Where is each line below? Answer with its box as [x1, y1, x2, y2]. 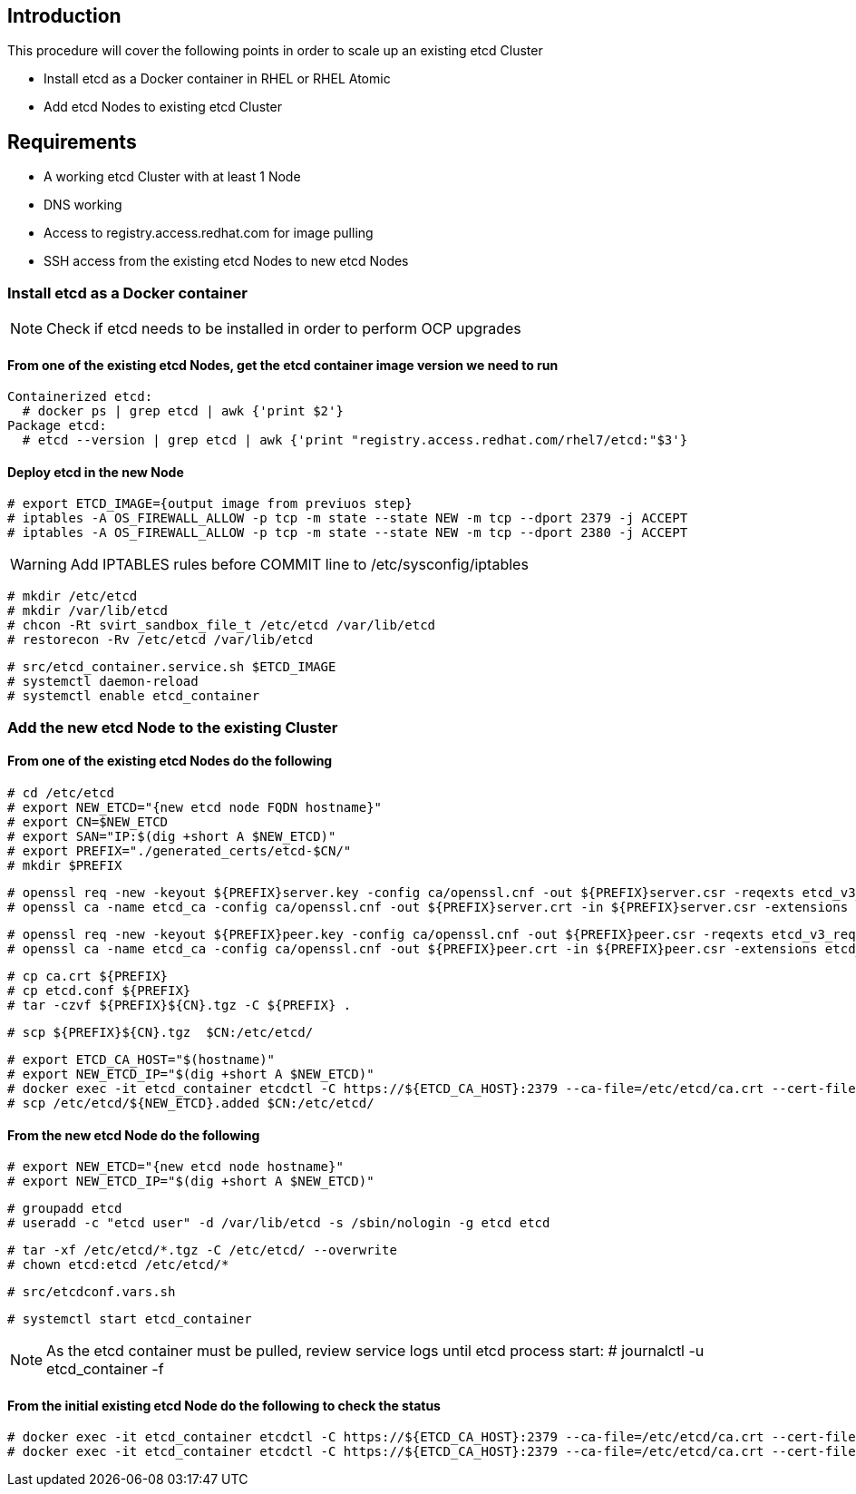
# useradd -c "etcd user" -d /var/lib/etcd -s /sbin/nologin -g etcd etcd [7, 1216, 550, 1231]
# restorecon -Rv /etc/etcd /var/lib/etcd [7, 632, 314, 648]
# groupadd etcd [7, 1201, 122, 1216]
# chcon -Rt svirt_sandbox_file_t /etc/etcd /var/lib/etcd [7, 618, 436, 633]
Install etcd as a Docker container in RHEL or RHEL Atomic [44, 71, 391, 87]
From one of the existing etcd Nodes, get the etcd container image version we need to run [7, 356, 559, 373]
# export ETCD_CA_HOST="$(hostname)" [7, 1052, 276, 1068]
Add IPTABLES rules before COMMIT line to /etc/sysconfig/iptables [70, 555, 529, 574]
